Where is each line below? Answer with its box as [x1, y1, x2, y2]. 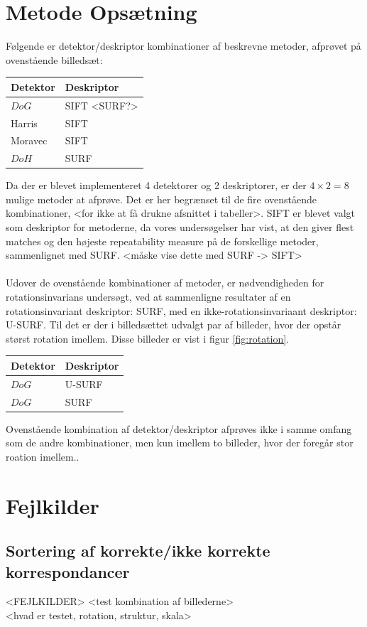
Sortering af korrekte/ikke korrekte [6, 540, 270, 562]
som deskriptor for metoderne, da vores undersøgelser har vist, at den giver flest [6, 220, 354, 235]
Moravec [11, 133, 48, 148]
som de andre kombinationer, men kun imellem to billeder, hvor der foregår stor [6, 435, 354, 450]
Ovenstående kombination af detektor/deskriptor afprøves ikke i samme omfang [6, 421, 352, 436]
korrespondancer [6, 560, 130, 582]
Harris [11, 115, 38, 130]
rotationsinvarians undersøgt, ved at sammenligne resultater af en [6, 289, 291, 304]
